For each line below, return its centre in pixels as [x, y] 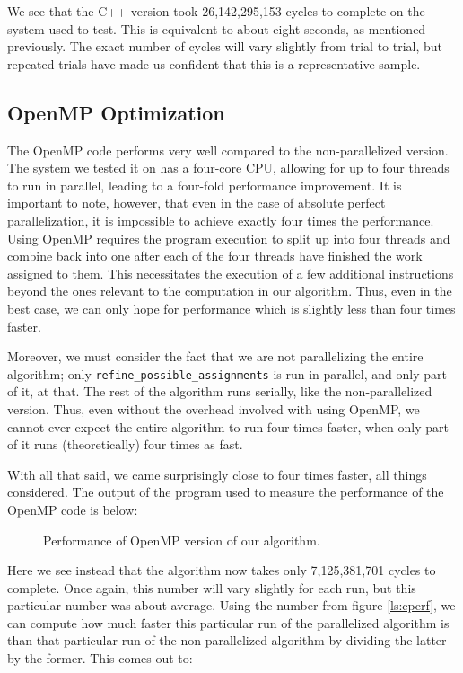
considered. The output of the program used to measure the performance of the [226, 492]
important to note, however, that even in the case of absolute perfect [197, 203]
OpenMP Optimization [116, 112]
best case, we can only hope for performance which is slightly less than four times [231, 308]
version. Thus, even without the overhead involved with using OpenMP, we [214, 408]
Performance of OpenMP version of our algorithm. [182, 540]
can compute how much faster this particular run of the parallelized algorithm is [228, 622]
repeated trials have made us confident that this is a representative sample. [214, 63]
